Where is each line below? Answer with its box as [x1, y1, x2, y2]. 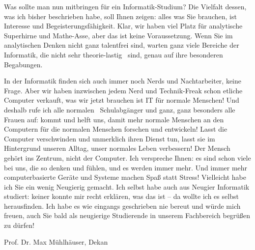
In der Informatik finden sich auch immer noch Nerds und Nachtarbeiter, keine [4, 76, 242, 86]
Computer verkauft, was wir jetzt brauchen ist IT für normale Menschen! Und [4, 95, 239, 105]
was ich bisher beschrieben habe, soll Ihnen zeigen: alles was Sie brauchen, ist [4, 11, 237, 21]
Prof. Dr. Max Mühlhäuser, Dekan [4, 236, 108, 247]
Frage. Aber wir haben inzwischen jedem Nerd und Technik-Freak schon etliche [4, 85, 243, 95]
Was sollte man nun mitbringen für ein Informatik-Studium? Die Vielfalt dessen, [4, 1, 247, 11]
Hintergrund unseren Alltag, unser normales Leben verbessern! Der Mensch [4, 143, 230, 153]
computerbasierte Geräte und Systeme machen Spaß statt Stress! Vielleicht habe [4, 172, 246, 182]
